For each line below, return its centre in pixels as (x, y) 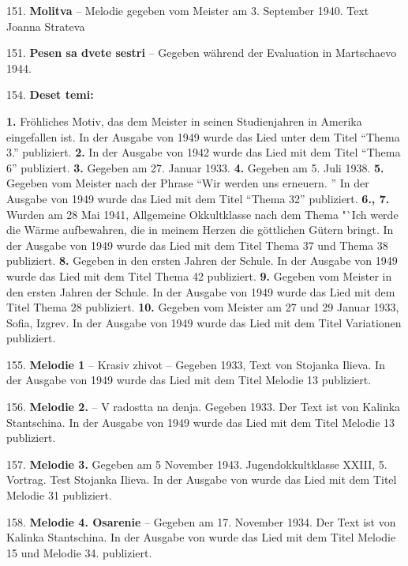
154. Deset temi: (50, 94)
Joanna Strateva (46, 26)
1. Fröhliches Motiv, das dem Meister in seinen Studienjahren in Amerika (184, 121)
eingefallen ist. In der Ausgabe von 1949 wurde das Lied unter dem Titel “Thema (203, 136)
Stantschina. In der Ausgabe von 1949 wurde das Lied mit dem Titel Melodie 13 (201, 422)
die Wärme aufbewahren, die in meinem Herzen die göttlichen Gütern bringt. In (200, 230)
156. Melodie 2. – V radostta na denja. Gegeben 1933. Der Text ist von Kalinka (204, 407)
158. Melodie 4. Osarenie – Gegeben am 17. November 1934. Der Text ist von (201, 521)
